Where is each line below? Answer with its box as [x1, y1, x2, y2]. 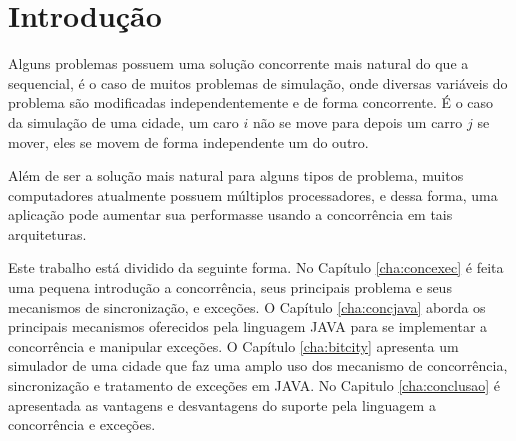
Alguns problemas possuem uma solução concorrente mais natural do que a [8, 53, 469, 74]
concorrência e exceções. [8, 414, 156, 435]
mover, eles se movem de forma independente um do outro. [8, 131, 369, 152]
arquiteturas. [8, 223, 87, 244]
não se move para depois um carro [252, 111, 463, 132]
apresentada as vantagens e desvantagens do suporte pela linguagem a [8, 394, 436, 415]
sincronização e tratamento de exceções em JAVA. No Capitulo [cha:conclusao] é [8, 375, 501, 396]
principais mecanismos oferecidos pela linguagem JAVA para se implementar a [8, 316, 488, 337]
